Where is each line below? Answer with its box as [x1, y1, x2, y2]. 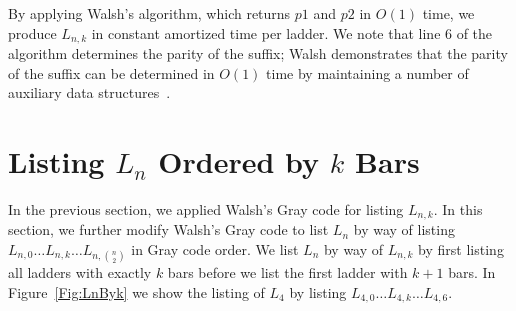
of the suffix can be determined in [8, 62, 215, 83]
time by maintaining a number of [266, 62, 469, 83]
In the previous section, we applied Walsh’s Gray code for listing [8, 198, 404, 219]
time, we [422, 3, 475, 23]
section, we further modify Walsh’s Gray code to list [8, 219, 329, 240]
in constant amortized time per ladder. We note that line [91, 22, 441, 43]
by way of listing [353, 219, 455, 240]
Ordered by [158, 141, 320, 182]
